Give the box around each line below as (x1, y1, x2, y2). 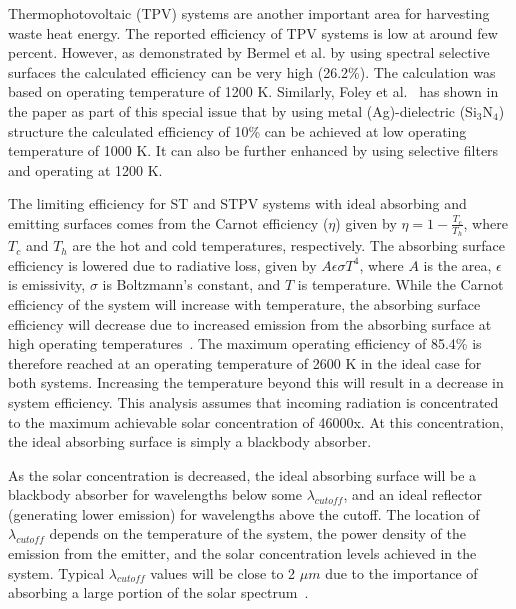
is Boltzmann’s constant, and (102, 274, 281, 295)
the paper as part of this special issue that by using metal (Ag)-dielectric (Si (8, 100, 477, 121)
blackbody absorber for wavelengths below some (8, 484, 302, 505)
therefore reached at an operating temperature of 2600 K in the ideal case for (8, 352, 482, 373)
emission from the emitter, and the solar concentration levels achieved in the (8, 543, 477, 564)
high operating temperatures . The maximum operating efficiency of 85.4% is (8, 333, 482, 354)
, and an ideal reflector (343, 484, 482, 505)
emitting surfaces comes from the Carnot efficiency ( (8, 212, 329, 233)
